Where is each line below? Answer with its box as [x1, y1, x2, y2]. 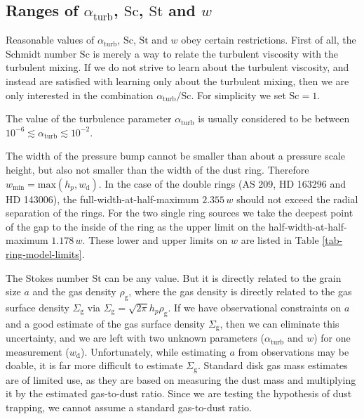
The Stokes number [6, 270, 89, 285]
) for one [314, 330, 351, 345]
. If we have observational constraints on [168, 299, 342, 314]
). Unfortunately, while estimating [80, 344, 227, 359]
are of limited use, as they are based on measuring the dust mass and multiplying [6, 372, 356, 387]
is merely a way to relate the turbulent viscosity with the [93, 46, 339, 60]
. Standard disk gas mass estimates [197, 358, 348, 373]
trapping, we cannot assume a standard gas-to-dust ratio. [6, 399, 252, 414]
